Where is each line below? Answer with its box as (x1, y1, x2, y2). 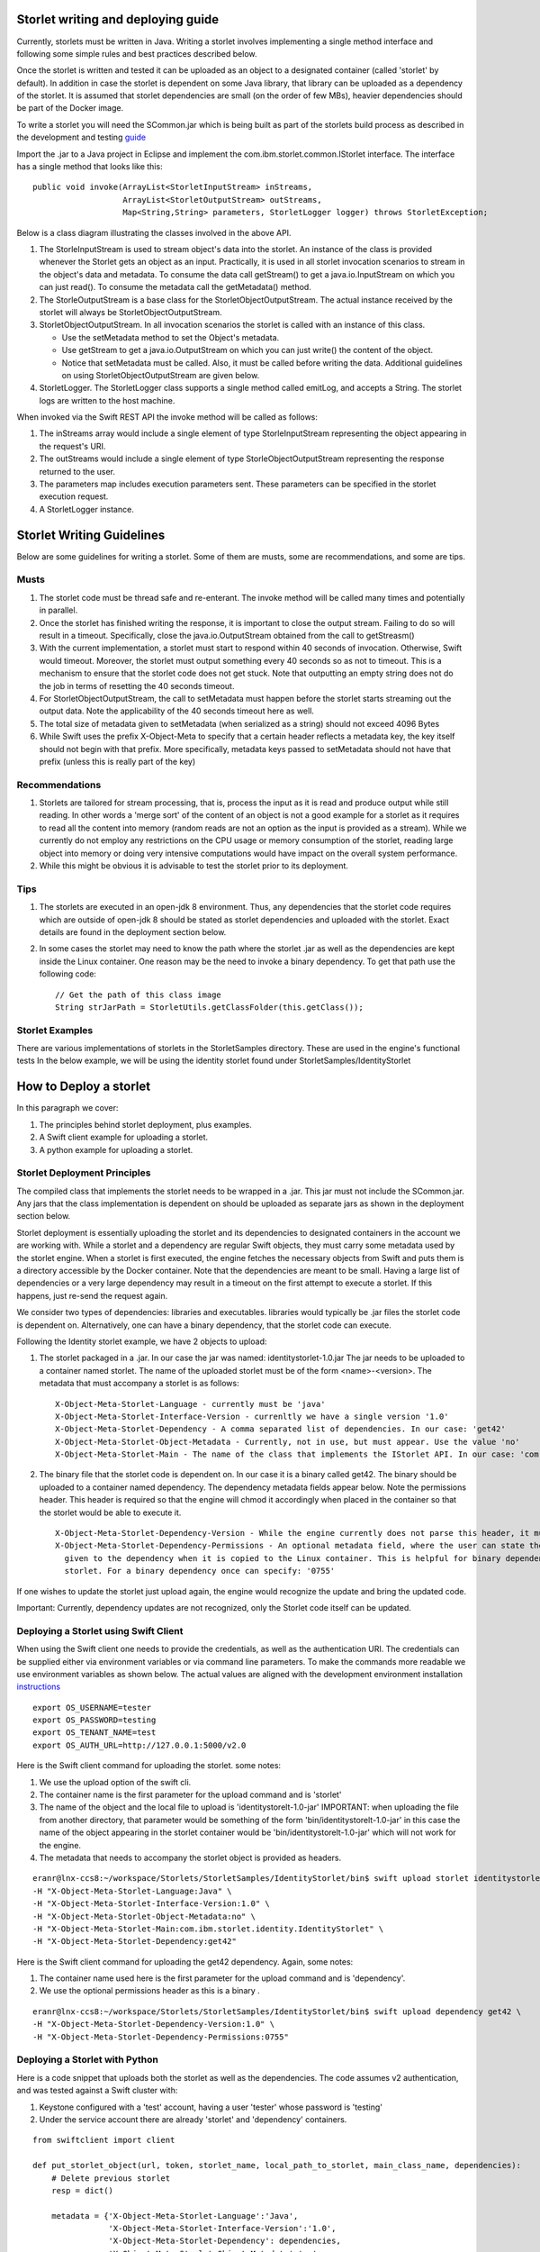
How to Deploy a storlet (16, 1079, 151, 1094)
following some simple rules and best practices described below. (16, 48, 257, 59)
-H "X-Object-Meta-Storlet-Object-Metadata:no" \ (32, 1911, 256, 1921)
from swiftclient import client (32, 2135, 175, 2146)
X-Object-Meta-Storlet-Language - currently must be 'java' (55, 1399, 326, 1409)
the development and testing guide (16, 132, 147, 143)
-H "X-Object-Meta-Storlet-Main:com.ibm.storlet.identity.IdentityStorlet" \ (32, 1923, 384, 1934)
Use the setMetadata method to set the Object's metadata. (61, 331, 280, 342)
